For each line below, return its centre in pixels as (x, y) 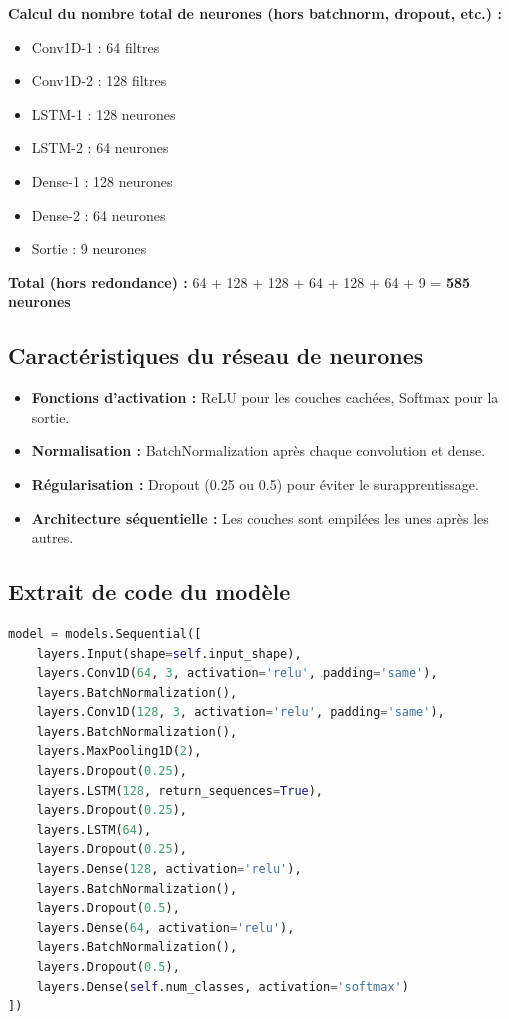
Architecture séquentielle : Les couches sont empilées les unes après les (260, 517)
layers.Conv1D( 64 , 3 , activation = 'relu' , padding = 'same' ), (237, 673)
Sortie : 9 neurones (89, 248)
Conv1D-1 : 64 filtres (95, 46)
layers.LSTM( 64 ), (94, 829)
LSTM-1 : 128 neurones (103, 113)
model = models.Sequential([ (105, 633)
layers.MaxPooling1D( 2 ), (119, 751)
